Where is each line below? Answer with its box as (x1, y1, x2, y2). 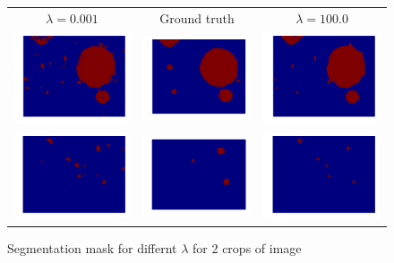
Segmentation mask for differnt (7, 239, 177, 258)
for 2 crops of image (193, 239, 302, 258)
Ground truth (159, 8, 235, 27)
